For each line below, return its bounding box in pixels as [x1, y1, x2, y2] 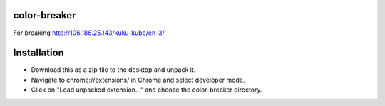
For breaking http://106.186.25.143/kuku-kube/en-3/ [13, 28, 165, 37]
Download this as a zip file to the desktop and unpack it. [31, 65, 196, 74]
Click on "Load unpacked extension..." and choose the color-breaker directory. [31, 85, 262, 94]
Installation [13, 47, 64, 59]
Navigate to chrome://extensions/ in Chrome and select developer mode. [31, 75, 245, 84]
